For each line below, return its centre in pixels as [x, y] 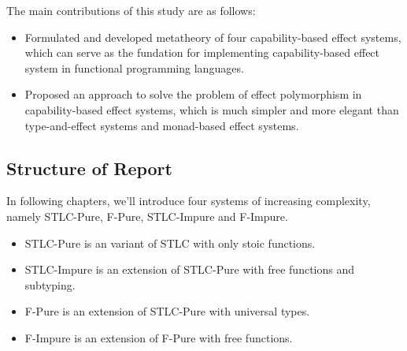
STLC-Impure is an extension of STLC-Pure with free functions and [190, 269]
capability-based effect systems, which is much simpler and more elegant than [212, 109]
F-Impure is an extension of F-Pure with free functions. [159, 337]
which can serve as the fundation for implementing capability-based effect [202, 52]
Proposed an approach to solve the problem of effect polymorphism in [193, 94]
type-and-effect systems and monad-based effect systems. [162, 125]
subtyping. [50, 284]
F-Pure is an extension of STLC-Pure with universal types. [167, 311]
